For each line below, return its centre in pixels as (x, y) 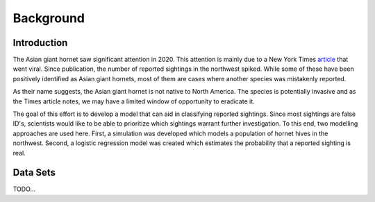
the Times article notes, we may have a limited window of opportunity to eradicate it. (134, 101)
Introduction (40, 43)
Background (49, 18)
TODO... (24, 189)
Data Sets (34, 172)
